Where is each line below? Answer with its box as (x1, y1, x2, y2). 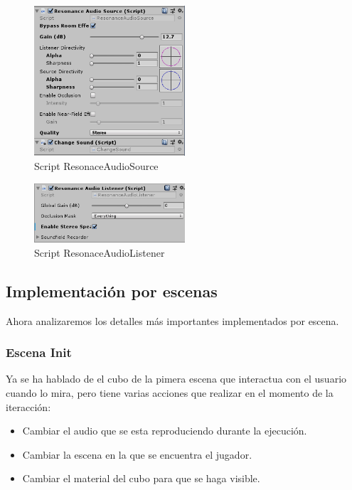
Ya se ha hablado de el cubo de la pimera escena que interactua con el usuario (6, 371, 347, 386)
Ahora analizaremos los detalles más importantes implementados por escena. (6, 313, 339, 328)
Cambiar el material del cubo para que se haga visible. (22, 471, 260, 486)
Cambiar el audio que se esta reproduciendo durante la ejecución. (22, 423, 307, 438)
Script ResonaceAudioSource (34, 158, 159, 173)
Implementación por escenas (6, 279, 218, 302)
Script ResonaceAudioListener (34, 245, 165, 260)
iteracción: (6, 399, 51, 414)
